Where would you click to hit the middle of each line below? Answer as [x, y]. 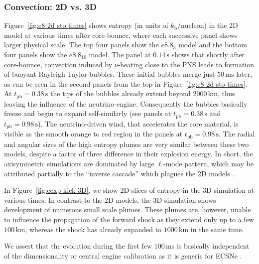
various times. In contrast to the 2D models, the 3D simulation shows [110, 199]
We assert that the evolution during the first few [78, 246]
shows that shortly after [208, 54]
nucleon [192, 26]
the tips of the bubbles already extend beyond [121, 93]
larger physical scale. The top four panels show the [81, 45]
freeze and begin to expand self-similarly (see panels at [88, 113]
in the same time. [217, 229]
